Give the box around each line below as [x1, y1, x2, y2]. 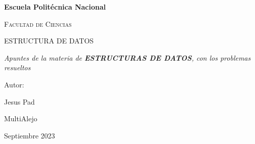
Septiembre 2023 [4, 130, 55, 140]
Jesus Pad [4, 96, 35, 107]
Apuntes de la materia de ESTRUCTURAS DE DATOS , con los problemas [4, 52, 251, 63]
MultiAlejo [4, 113, 37, 124]
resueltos [4, 62, 31, 73]
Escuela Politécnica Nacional [4, 2, 106, 12]
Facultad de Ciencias [4, 18, 72, 29]
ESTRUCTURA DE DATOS [4, 35, 94, 46]
